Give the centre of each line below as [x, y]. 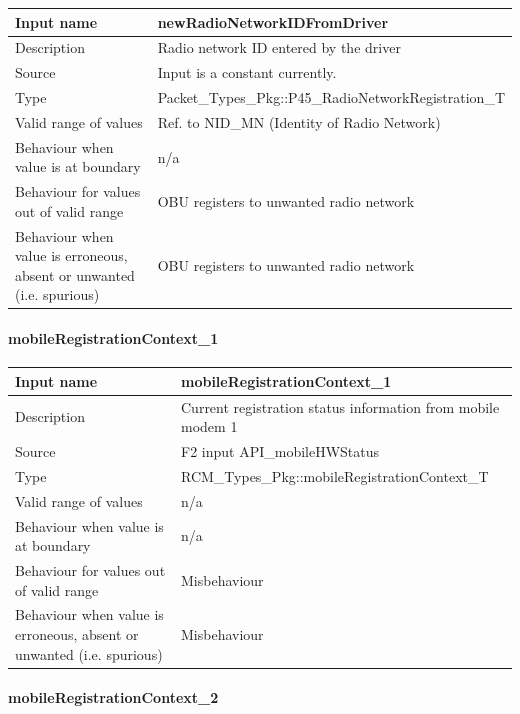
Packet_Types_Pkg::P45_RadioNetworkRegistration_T [331, 97]
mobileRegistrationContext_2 [113, 697]
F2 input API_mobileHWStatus [280, 451]
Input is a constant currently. [247, 72]
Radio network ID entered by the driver [279, 47]
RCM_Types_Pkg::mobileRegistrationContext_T [335, 475]
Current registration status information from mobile [340, 406]
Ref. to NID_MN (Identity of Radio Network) [299, 121]
